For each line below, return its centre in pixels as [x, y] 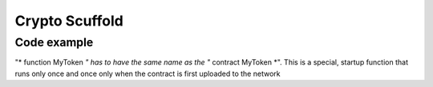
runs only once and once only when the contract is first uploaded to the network [148, 73]
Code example [54, 42]
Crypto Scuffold [69, 21]
